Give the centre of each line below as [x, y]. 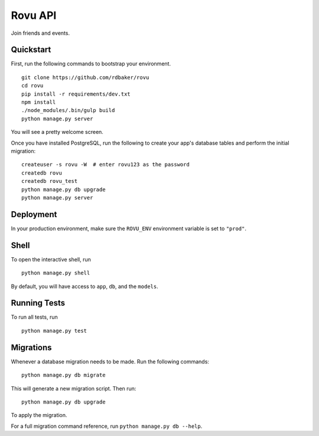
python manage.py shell [56, 273]
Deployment [34, 214]
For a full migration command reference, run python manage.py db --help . [107, 426]
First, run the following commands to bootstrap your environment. [91, 64]
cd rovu [32, 86]
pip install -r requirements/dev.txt [76, 94]
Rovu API [34, 15]
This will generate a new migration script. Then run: [74, 388]
